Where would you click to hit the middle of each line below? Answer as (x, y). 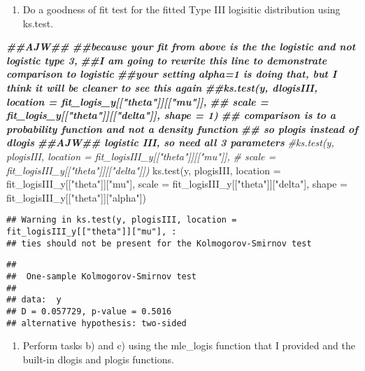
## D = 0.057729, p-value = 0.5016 (89, 311)
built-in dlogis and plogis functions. (98, 359)
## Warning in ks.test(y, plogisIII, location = (122, 220)
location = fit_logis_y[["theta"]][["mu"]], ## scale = (138, 101)
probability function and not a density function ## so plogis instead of (182, 128)
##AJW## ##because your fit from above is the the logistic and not (181, 47)
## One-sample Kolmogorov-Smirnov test (102, 276)
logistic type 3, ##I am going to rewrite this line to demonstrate (167, 60)
